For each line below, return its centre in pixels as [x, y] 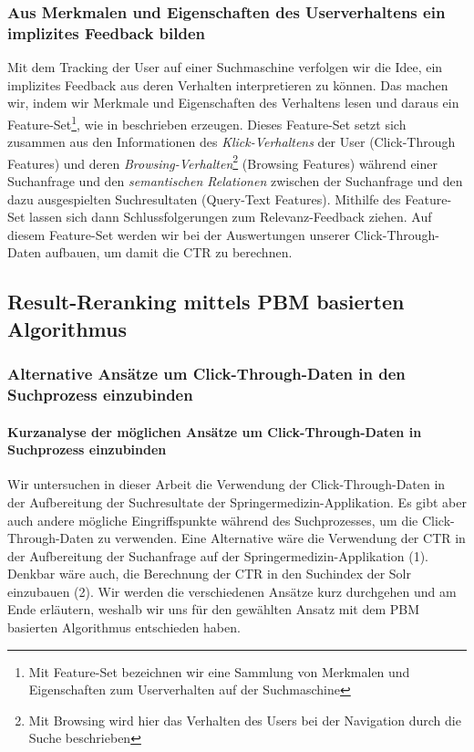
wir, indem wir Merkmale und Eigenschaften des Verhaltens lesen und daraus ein [233, 103]
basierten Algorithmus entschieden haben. [124, 627]
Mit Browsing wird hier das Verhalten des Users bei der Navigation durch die [245, 720]
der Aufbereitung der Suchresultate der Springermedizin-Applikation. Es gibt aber [237, 501]
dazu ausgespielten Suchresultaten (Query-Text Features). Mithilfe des [204, 198]
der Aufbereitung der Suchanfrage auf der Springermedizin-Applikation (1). [218, 555]
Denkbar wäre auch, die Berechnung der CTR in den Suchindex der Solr [210, 574]
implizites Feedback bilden [107, 32]
